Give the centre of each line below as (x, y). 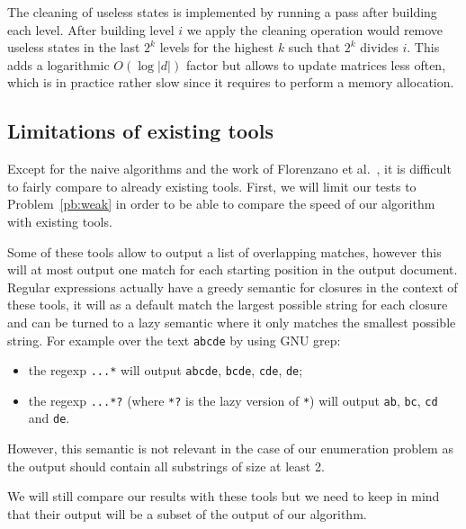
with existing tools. (60, 221)
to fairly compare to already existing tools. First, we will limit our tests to (212, 186)
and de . (49, 418)
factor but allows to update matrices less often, (316, 64)
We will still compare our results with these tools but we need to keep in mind (224, 496)
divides (379, 47)
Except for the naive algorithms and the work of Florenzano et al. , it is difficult (229, 169)
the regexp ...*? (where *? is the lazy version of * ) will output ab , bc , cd (233, 400)
